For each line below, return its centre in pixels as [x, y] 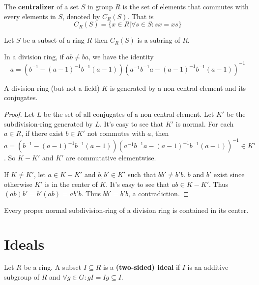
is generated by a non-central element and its [178, 88]
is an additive [208, 267]
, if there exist [42, 133]
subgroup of [22, 277]
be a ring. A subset [53, 267]
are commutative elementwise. [111, 158]
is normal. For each [205, 123]
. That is [141, 16]
